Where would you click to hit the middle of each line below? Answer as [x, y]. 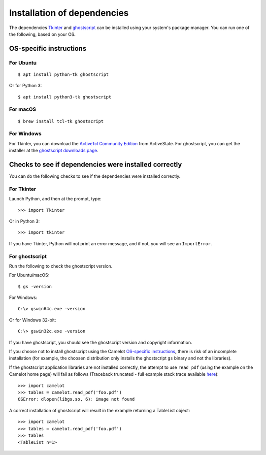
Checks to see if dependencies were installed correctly [96, 164]
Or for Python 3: [25, 86]
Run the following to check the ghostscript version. [61, 266]
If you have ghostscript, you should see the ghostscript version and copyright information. [100, 342]
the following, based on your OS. [42, 34]
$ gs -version [35, 286]
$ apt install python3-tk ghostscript [65, 97]
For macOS [23, 109]
